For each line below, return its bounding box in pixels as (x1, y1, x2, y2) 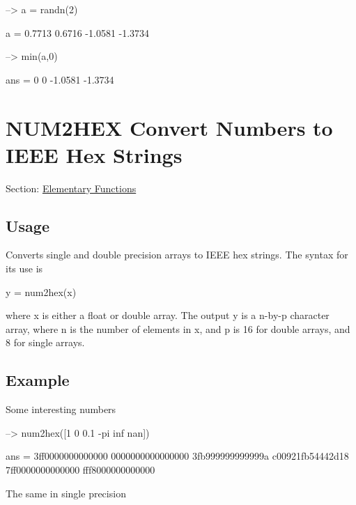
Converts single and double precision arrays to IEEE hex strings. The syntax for (6, 247, 348, 262)
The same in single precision (6, 485, 126, 500)
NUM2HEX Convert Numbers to (6, 113, 333, 141)
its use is (6, 261, 43, 276)
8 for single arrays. (6, 335, 85, 350)
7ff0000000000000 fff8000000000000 (6, 463, 155, 477)
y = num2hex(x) (6, 284, 77, 299)
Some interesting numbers (6, 402, 116, 417)
